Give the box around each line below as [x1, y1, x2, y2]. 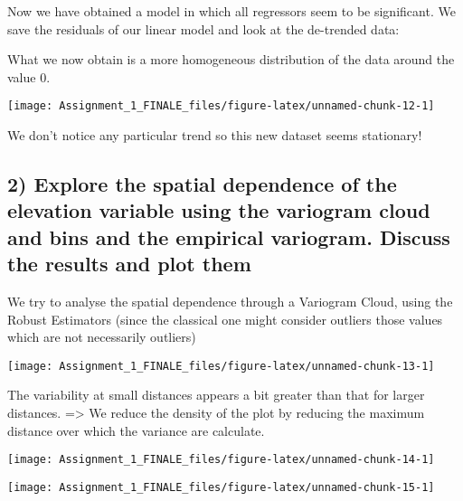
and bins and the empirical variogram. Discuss [7, 222, 450, 250]
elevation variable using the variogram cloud [7, 196, 430, 224]
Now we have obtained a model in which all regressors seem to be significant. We [7, 2, 456, 20]
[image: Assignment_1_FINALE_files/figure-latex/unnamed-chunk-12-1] [7, 99, 435, 113]
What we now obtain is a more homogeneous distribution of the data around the [7, 50, 455, 69]
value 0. [7, 67, 51, 86]
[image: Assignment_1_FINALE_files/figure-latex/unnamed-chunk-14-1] [7, 453, 435, 467]
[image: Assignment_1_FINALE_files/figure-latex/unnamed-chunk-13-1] [7, 359, 435, 373]
